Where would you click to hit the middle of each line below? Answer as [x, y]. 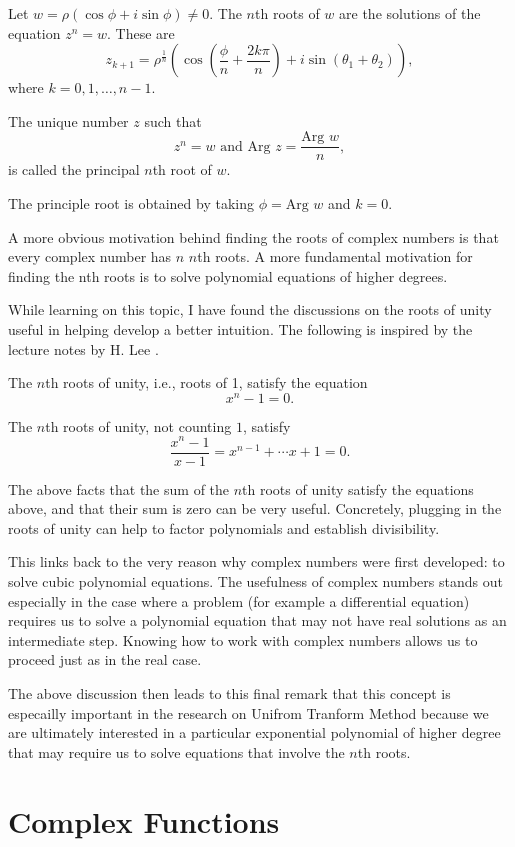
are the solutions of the [410, 13]
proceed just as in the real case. [105, 659]
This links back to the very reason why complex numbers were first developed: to [256, 561]
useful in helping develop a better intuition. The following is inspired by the [240, 329]
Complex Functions [144, 820]
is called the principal [74, 169]
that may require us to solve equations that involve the [176, 751]
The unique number [68, 120]
